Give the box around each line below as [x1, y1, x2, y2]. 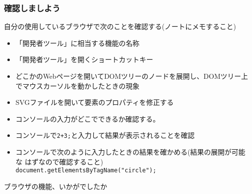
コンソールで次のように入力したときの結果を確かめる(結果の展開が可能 [15, 147, 246, 157]
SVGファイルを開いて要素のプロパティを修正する [15, 97, 174, 107]
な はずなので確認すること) [15, 156, 103, 166]
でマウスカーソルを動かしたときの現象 [15, 80, 140, 91]
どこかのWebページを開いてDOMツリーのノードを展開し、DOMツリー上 [15, 71, 248, 81]
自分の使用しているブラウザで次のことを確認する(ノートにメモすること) [4, 21, 236, 32]
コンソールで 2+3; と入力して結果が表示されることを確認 [15, 130, 195, 140]
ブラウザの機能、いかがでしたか [4, 181, 107, 191]
